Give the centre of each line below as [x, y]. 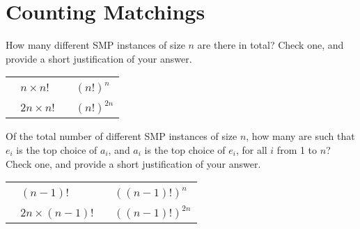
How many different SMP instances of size [95, 45]
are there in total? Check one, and [271, 45]
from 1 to [297, 149]
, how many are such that [300, 136]
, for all [251, 149]
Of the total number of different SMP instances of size [122, 136]
